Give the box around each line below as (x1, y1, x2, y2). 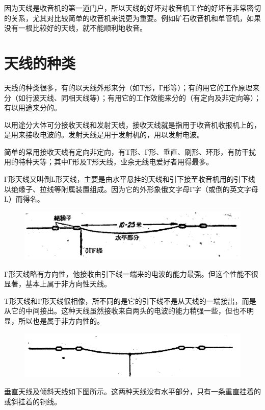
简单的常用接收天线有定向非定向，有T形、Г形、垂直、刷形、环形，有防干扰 (4, 146, 256, 157)
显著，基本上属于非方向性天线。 (4, 278, 111, 289)
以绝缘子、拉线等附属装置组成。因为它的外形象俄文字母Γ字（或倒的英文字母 (4, 183, 258, 194)
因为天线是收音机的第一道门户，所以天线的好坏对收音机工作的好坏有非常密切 (4, 3, 261, 13)
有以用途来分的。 (4, 102, 61, 113)
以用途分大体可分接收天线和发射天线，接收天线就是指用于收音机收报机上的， (4, 119, 261, 130)
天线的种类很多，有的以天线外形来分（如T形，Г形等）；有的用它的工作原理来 (4, 82, 260, 92)
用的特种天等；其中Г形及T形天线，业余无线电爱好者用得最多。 (4, 156, 214, 167)
